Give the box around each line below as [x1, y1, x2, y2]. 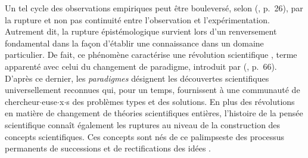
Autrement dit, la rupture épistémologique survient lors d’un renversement [5, 25, 277, 38]
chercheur [5, 95, 40, 107]
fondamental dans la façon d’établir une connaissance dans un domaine [5, 36, 264, 49]
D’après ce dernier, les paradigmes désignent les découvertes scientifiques [5, 72, 269, 84]
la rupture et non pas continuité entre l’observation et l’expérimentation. [5, 13, 270, 26]
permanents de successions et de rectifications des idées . [5, 142, 211, 154]
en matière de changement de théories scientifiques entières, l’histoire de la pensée [5, 107, 303, 119]
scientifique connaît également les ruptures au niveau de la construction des [5, 118, 281, 131]
